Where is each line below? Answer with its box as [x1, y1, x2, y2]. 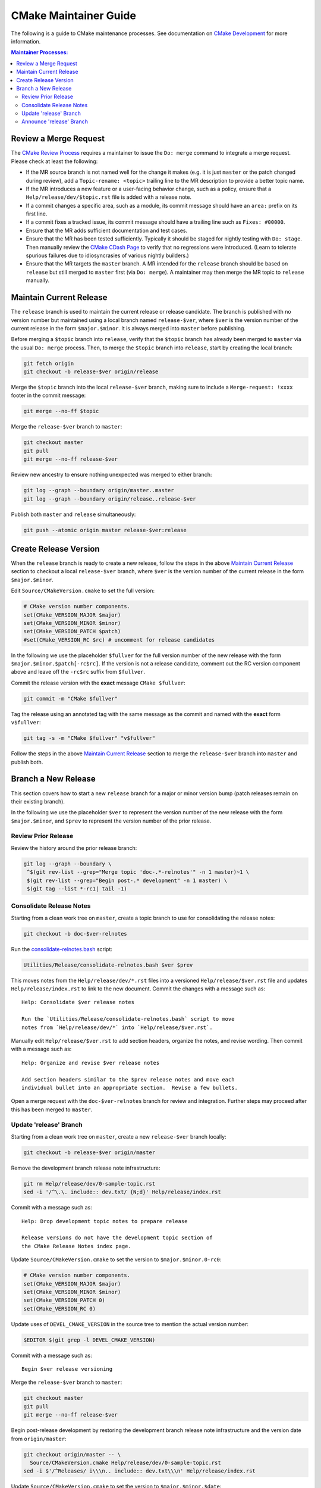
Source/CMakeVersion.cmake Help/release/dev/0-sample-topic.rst [30, 1459, 221, 1466]
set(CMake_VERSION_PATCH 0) [23, 1297, 105, 1303]
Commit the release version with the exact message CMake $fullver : [11, 679, 185, 686]
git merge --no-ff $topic [23, 408, 99, 415]
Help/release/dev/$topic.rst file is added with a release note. [26, 193, 191, 201]
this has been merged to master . [11, 1106, 93, 1113]
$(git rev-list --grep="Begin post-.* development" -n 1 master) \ [27, 877, 228, 884]
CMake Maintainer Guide [11, 9, 137, 22]
